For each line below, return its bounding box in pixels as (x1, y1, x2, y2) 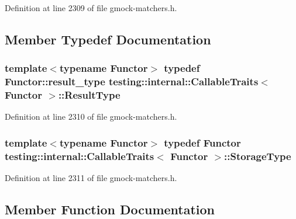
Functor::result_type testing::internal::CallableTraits (5, 74, 259, 89)
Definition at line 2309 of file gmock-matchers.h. (5, 2, 177, 13)
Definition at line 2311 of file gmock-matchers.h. (5, 172, 177, 184)
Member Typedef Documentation (5, 30, 211, 48)
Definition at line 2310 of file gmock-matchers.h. (5, 110, 177, 123)
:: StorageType (224, 148, 291, 163)
